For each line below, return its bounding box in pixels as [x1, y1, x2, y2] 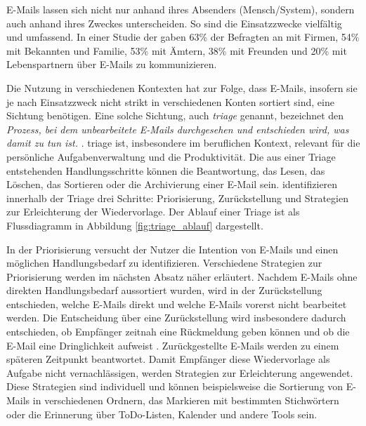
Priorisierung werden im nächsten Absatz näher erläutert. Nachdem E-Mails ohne [6, 269, 358, 284]
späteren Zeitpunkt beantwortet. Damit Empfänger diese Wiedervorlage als [6, 352, 330, 366]
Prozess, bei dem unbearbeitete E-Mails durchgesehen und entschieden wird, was [6, 121, 349, 136]
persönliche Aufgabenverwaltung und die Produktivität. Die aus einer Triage [6, 149, 336, 164]
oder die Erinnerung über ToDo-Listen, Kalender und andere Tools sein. [6, 406, 318, 421]
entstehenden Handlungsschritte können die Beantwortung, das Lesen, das [6, 163, 325, 178]
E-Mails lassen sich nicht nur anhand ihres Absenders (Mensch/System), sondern [6, 2, 355, 16]
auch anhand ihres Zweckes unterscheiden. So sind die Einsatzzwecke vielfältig [6, 15, 342, 30]
